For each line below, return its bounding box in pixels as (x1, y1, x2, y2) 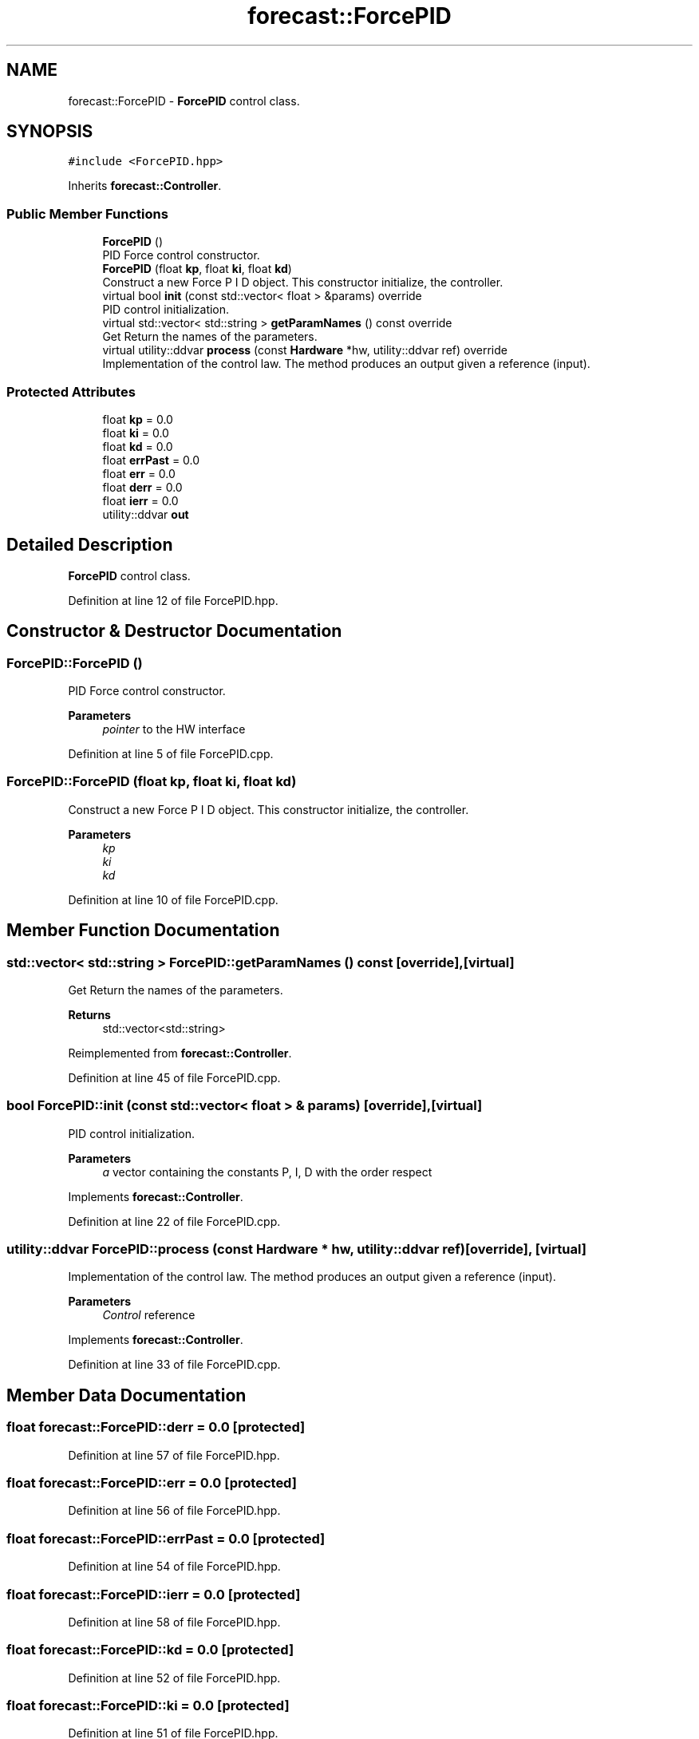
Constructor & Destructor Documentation (6, 621, 342, 642)
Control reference (102, 1308, 195, 1322)
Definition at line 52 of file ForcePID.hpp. (68, 1670, 281, 1685)
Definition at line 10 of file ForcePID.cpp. (68, 892, 278, 907)
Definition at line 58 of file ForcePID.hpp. (68, 1615, 281, 1629)
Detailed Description (6, 535, 173, 555)
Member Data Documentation (6, 1385, 247, 1405)
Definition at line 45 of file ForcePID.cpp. (68, 1070, 281, 1085)
